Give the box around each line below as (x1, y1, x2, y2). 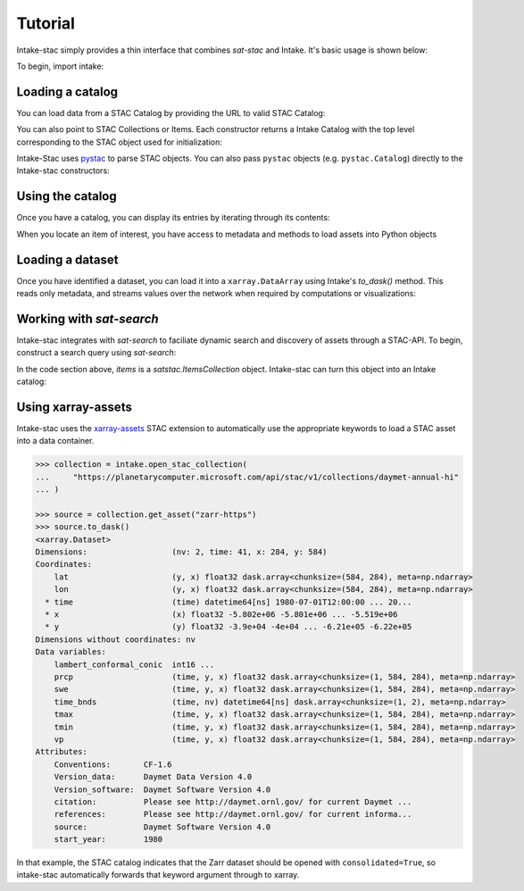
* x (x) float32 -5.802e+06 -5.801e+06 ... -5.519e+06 (45, 610, 398, 620)
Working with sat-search (16, 311, 160, 326)
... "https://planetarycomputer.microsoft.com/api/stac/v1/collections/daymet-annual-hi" (35, 471, 460, 482)
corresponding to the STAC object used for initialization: (16, 137, 222, 147)
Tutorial (16, 13, 76, 33)
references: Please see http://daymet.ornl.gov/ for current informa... (54, 809, 412, 820)
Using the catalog (16, 188, 118, 204)
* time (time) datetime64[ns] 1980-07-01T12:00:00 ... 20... (45, 596, 412, 607)
